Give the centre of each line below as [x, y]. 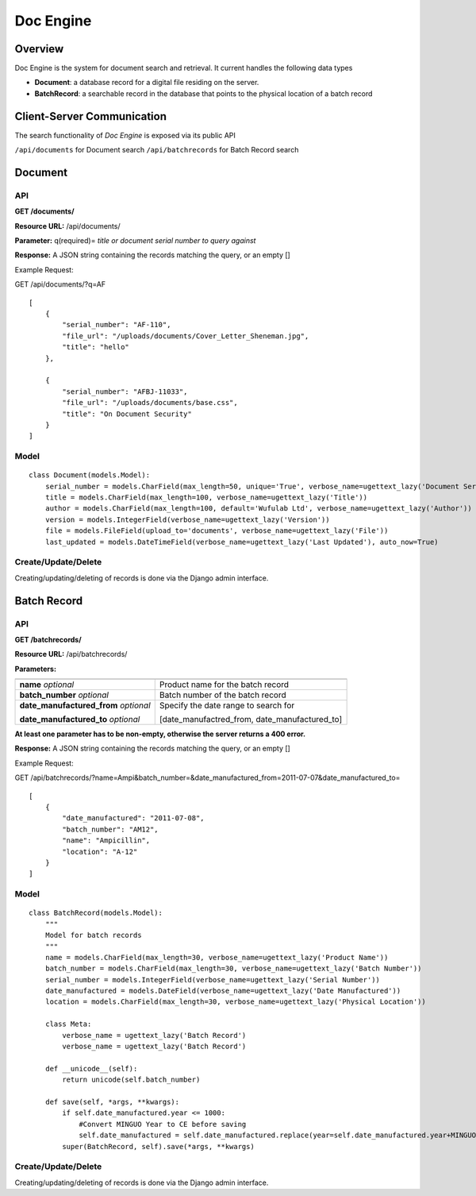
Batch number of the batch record [223, 695]
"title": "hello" [96, 347]
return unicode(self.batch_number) [131, 1080]
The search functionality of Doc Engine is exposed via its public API [125, 135]
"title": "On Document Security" [127, 414]
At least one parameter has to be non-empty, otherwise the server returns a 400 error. [160, 734]
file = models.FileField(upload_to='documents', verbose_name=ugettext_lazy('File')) [217, 531]
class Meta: [68, 1024]
